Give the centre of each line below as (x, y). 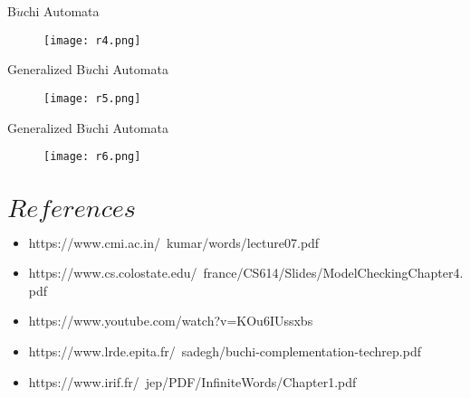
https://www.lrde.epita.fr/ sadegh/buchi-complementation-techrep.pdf (225, 351)
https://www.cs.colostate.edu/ (113, 273)
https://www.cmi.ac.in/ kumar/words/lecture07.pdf (174, 242)
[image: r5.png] (92, 98)
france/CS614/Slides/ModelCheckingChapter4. (333, 273)
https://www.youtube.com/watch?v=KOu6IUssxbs (171, 321)
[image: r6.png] (92, 157)
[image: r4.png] (92, 40)
